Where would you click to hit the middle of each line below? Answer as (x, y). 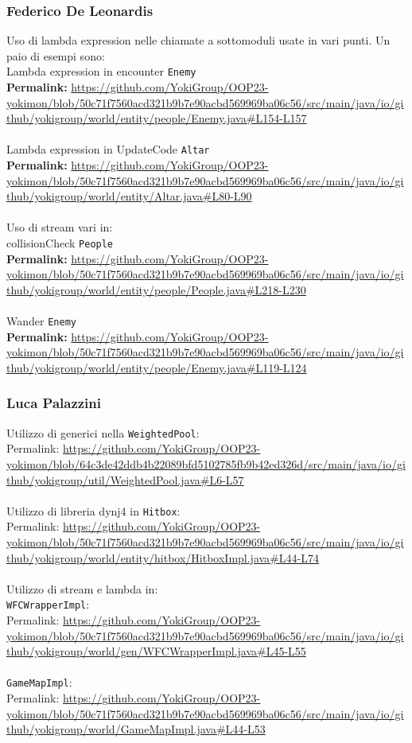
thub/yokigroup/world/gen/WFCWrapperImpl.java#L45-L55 (156, 651)
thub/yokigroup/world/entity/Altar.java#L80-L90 (129, 196)
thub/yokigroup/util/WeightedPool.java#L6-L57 (125, 479)
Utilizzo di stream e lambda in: (82, 588)
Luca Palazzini (54, 403)
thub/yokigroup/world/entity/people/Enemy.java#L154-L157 (157, 118)
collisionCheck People (60, 243)
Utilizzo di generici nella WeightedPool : (103, 432)
